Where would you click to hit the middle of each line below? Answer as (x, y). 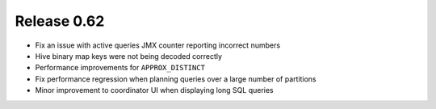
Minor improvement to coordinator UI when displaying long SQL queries (154, 90)
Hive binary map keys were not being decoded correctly (128, 56)
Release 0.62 (60, 21)
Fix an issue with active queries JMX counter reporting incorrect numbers (158, 45)
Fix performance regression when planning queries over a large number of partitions (176, 79)
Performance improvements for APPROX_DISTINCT (120, 68)
